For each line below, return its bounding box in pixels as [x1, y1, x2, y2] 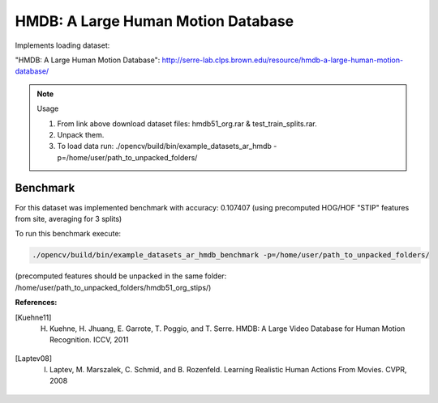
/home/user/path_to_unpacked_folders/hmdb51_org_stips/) [15, 282, 212, 292]
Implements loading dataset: [15, 40, 110, 50]
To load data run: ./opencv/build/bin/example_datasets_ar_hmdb [57, 142, 272, 151]
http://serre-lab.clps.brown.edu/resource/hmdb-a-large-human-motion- [161, 55, 404, 65]
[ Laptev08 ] [15, 353, 53, 363]
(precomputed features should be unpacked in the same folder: [15, 271, 227, 281]
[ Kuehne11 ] [15, 312, 52, 322]
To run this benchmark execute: [15, 229, 122, 239]
